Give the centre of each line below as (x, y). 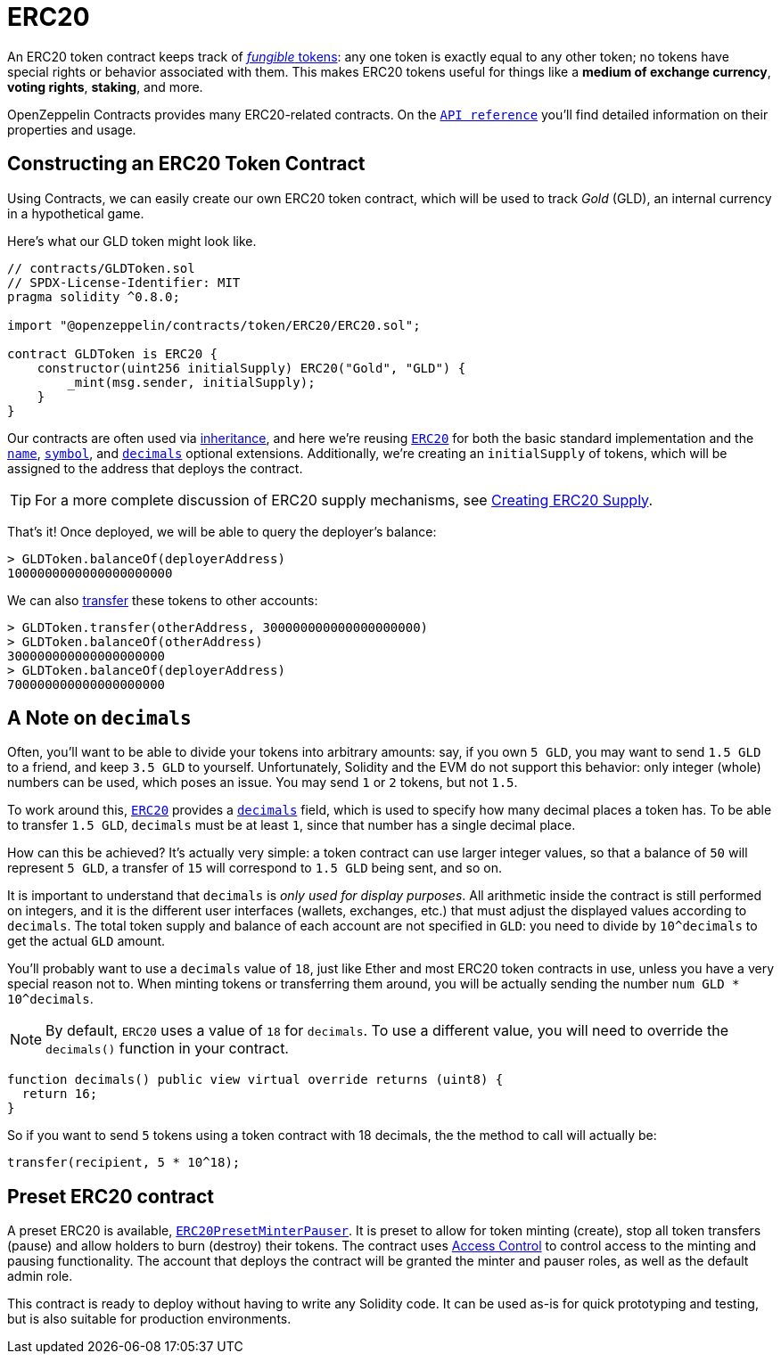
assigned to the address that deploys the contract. (155, 468)
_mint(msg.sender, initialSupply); (191, 382)
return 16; (60, 1094)
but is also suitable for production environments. (149, 1319)
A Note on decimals (99, 718)
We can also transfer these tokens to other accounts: (163, 600)
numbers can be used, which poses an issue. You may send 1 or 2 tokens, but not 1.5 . (263, 783)
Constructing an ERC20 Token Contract (186, 164)
